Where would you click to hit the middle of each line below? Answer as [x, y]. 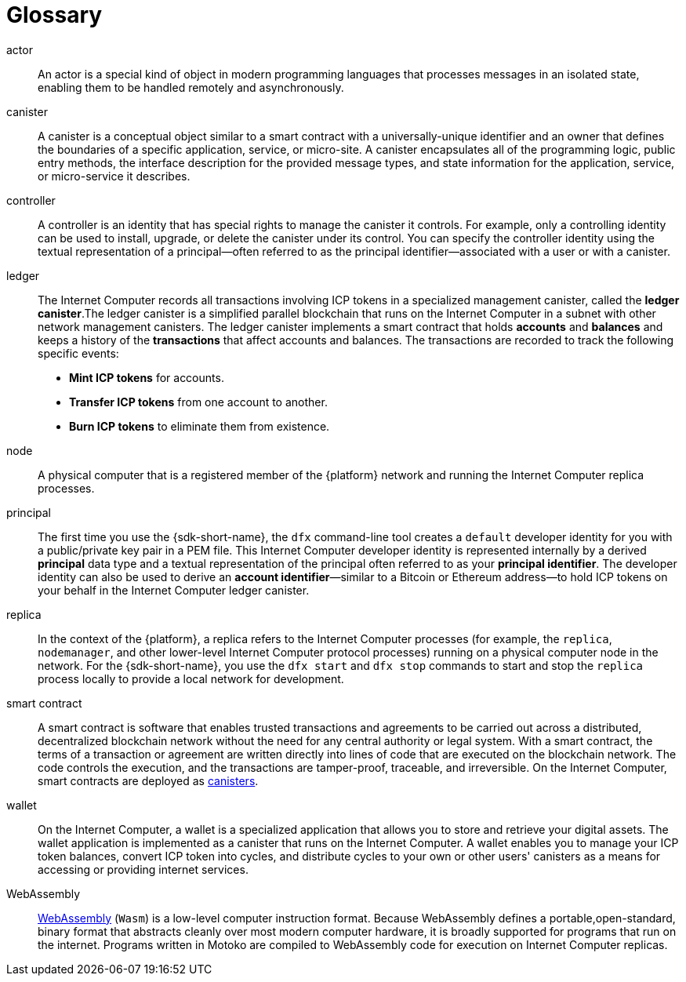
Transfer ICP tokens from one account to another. [198, 402]
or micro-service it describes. [114, 176]
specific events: [78, 353]
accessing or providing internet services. [143, 869]
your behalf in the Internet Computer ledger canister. [174, 590]
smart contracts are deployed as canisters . [148, 780]
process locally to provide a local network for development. [191, 678]
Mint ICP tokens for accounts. [147, 377]
